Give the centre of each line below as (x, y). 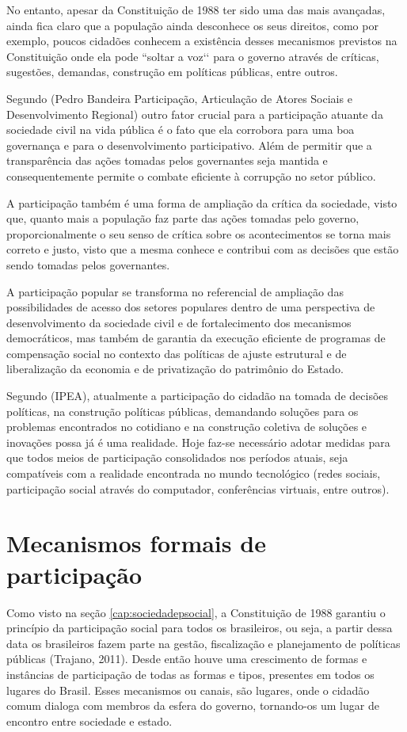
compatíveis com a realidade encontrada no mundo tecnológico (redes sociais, (194, 473)
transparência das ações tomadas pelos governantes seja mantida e (167, 160)
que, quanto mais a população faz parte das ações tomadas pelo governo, (183, 218)
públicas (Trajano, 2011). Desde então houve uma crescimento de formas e (187, 659)
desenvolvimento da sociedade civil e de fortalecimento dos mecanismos (179, 322)
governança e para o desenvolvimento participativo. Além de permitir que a (189, 145)
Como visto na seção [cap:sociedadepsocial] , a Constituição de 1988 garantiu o (196, 612)
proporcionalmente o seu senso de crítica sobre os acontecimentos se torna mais (199, 233)
